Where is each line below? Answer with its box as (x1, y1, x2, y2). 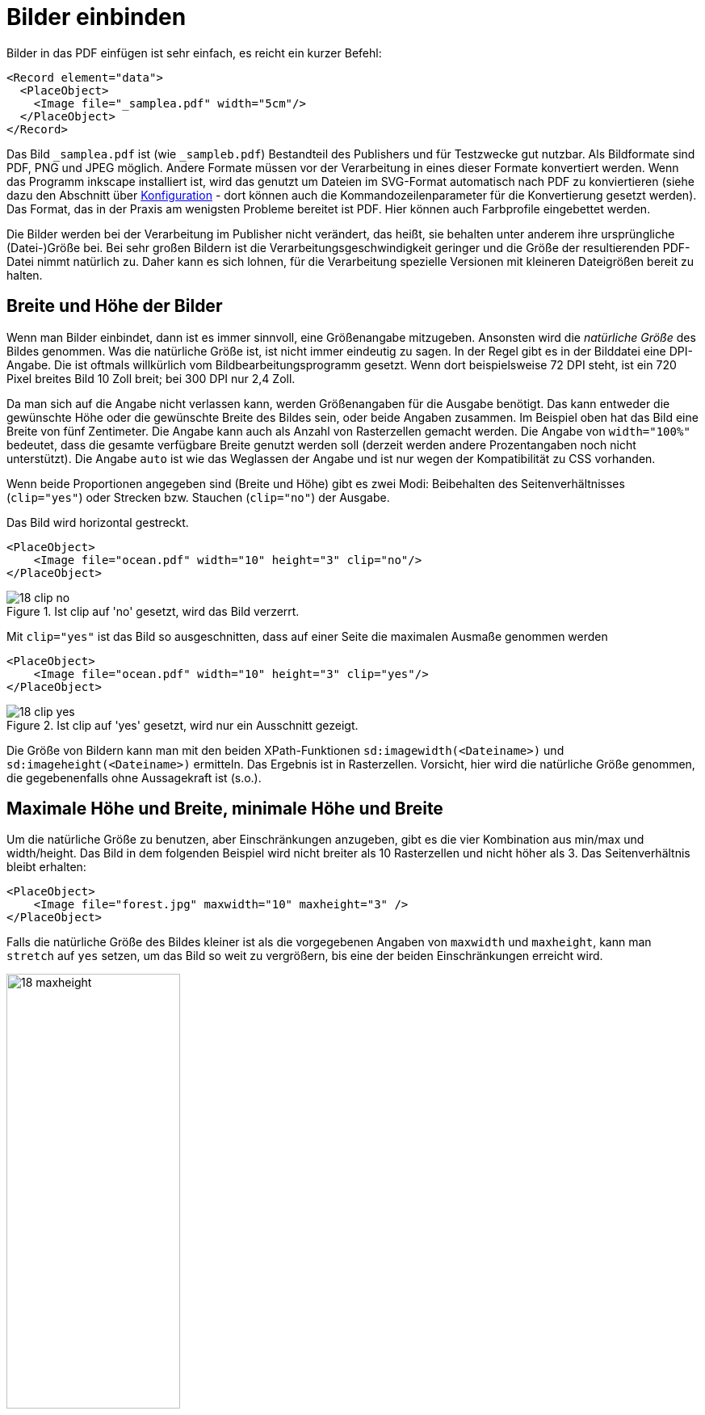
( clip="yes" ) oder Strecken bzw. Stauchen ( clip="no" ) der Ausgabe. (6, 490, 390, 504)
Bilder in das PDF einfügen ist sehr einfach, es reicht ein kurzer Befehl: (6, 45, 382, 60)
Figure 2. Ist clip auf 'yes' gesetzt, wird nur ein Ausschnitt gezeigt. (6, 718, 359, 732)
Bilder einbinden (6, 3, 187, 31)
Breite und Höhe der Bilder (6, 296, 223, 317)
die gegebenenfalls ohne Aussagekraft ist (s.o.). (6, 770, 262, 785)
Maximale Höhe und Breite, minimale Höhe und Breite (6, 798, 443, 819)
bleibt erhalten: (6, 860, 86, 874)
